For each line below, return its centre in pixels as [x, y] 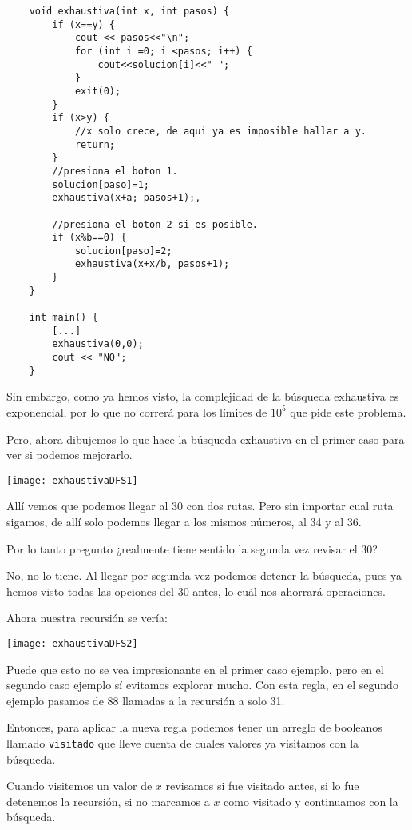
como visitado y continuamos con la [311, 801]
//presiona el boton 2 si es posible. [155, 224]
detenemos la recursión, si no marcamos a [108, 801]
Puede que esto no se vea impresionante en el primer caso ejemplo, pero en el [195, 669]
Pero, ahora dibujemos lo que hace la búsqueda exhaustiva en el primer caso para [206, 439]
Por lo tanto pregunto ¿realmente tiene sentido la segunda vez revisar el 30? [192, 548]
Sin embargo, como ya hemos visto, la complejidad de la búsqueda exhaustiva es [203, 396]
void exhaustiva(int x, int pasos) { [129, 11]
